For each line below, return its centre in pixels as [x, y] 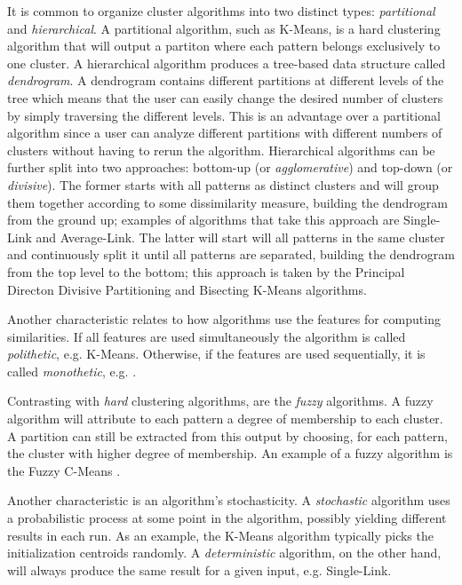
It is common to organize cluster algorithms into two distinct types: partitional [221, 11]
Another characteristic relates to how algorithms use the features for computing [224, 319]
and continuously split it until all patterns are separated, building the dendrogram [231, 254]
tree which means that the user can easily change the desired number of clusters [225, 97]
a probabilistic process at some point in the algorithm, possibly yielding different [227, 518]
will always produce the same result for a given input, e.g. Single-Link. [199, 569]
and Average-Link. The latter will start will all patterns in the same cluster [240, 237]
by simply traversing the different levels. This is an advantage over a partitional [224, 115]
